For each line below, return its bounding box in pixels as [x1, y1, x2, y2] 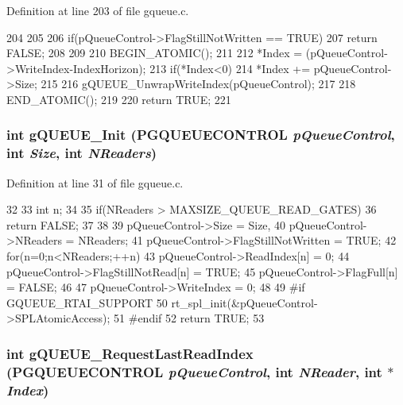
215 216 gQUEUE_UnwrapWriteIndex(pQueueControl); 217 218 [41, 75, 356, 92]
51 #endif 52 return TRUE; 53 [114, 310, 265, 326]
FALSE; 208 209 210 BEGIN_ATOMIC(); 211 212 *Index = [6, 44, 303, 61]
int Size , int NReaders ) [6, 143, 157, 163]
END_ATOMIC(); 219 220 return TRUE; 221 [6, 91, 231, 107]
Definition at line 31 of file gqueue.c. [6, 174, 184, 191]
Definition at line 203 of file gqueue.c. [6, 2, 189, 18]
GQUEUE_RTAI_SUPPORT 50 [6, 294, 168, 310]
